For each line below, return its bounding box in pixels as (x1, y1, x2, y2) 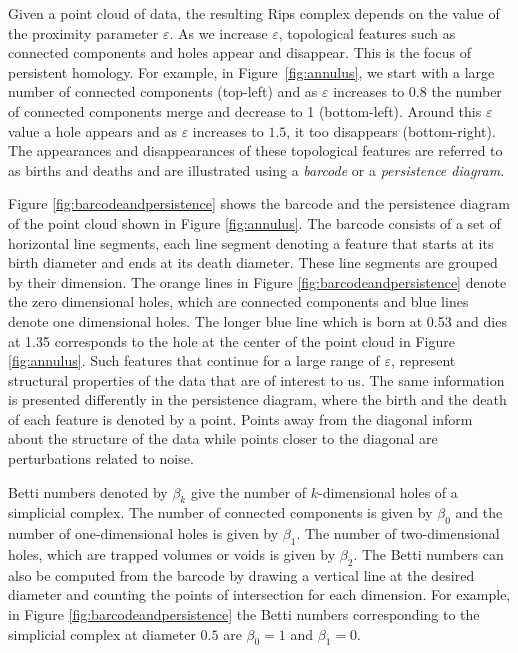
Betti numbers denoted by (8, 481, 168, 502)
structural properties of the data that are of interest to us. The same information (8, 369, 505, 390)
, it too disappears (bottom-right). (286, 120, 496, 141)
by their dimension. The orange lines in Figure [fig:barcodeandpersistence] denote (8, 271, 507, 292)
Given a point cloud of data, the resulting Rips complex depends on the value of (8, 3, 500, 23)
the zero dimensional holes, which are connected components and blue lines (8, 291, 469, 312)
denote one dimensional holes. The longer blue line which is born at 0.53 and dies (8, 310, 507, 331)
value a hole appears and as (8, 120, 177, 141)
